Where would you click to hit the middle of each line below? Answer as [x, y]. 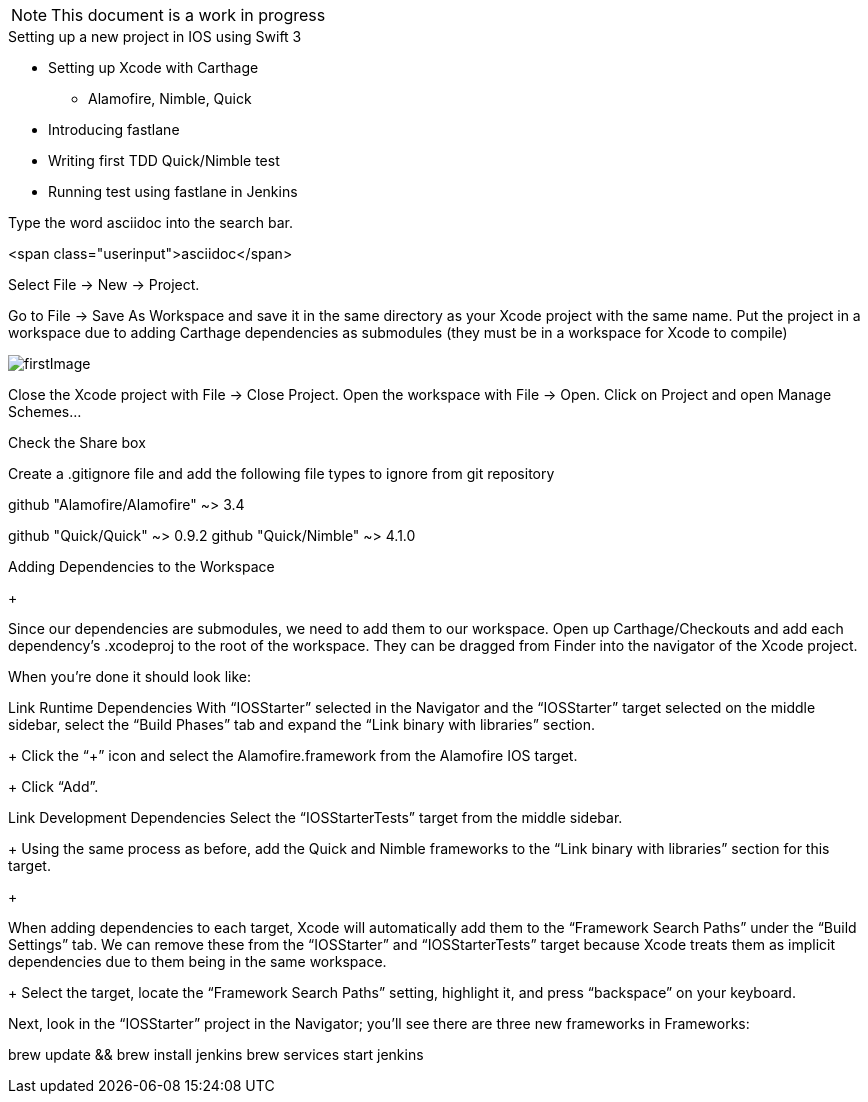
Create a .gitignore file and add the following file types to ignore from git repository [281, 473]
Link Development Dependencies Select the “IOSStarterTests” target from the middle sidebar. [315, 817]
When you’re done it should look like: [130, 676]
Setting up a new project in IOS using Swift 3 [155, 36]
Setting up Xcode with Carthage [153, 67]
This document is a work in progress [188, 15]
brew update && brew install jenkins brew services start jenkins [216, 1054]
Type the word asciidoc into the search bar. [150, 222]
